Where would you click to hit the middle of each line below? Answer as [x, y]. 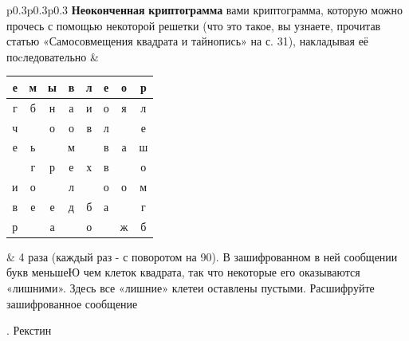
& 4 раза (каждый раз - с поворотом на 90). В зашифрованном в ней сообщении [202, 256]
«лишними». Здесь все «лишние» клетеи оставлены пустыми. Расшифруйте [191, 288]
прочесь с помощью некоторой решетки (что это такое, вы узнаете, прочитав [194, 25]
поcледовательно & [53, 56]
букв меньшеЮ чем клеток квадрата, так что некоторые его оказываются [183, 272]
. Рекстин [29, 330]
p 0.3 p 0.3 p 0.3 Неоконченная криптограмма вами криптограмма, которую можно [204, 10]
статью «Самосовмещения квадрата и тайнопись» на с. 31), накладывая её [188, 41]
